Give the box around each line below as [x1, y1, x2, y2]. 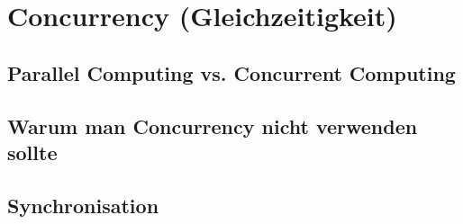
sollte [7, 138, 58, 166]
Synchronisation [7, 191, 159, 219]
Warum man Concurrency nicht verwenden [7, 112, 418, 139]
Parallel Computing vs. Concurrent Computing [7, 58, 456, 86]
